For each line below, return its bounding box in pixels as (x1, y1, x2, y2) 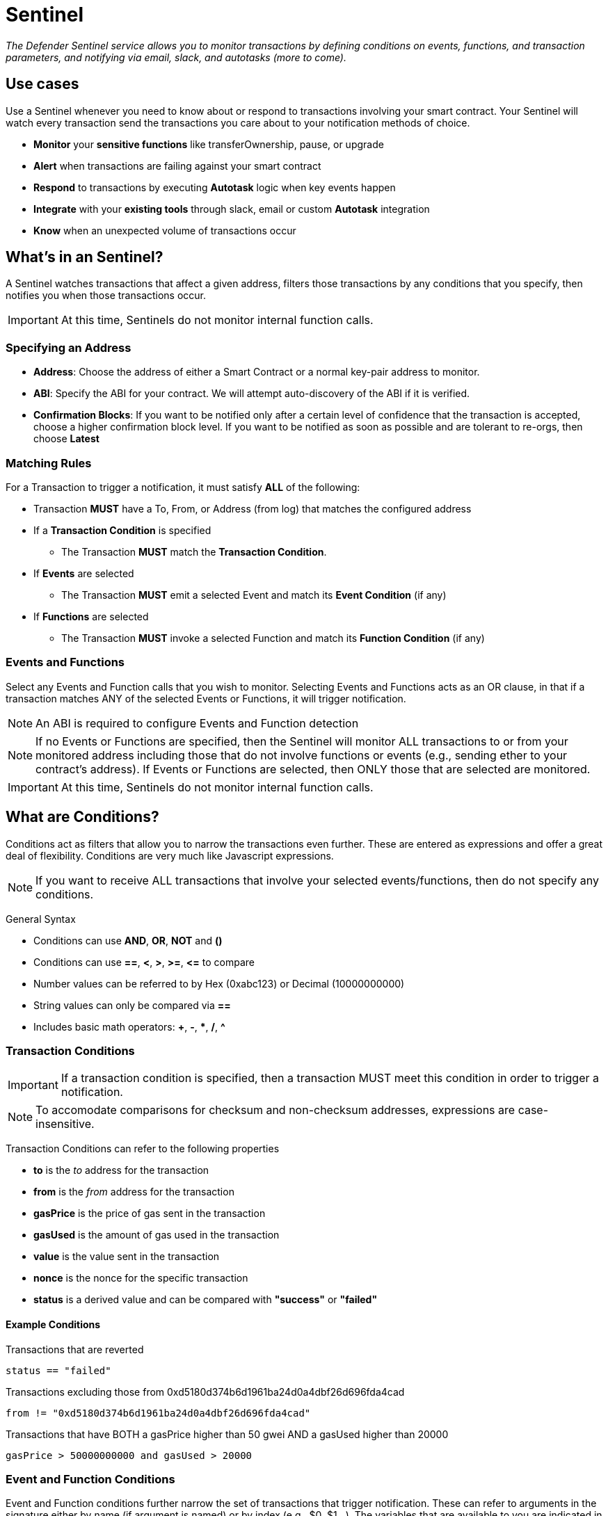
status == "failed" (6, 1364, 111, 1376)
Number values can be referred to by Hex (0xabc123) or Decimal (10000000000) (33, 977, 405, 990)
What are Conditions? (6, 808, 159, 826)
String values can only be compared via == (33, 999, 231, 1011)
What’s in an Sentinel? (6, 248, 163, 266)
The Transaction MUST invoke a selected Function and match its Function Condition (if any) (61, 631, 485, 644)
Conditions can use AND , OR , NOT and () (33, 934, 223, 946)
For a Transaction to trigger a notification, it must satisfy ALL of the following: (6, 481, 360, 493)
